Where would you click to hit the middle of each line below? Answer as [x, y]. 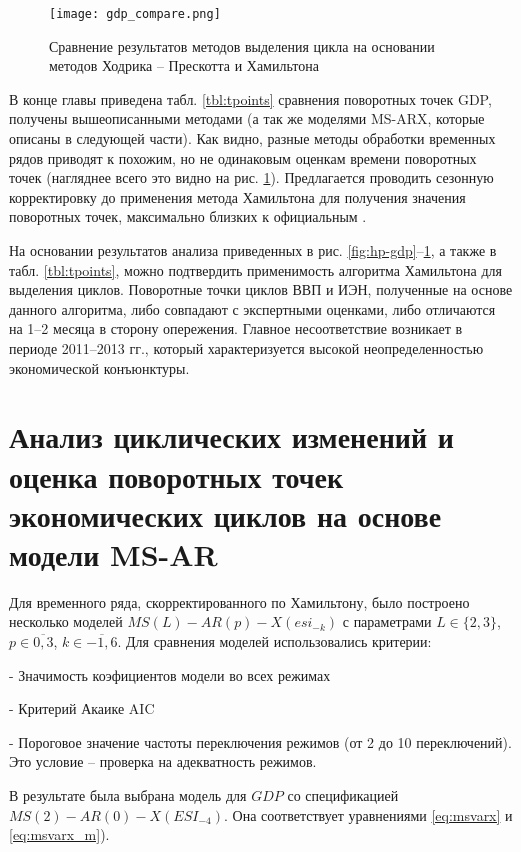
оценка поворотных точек [176, 475]
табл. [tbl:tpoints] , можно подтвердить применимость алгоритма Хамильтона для [256, 269]
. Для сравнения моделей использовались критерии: [274, 641]
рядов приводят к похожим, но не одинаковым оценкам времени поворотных [243, 157]
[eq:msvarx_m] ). [59, 834]
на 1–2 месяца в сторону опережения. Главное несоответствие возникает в [236, 328]
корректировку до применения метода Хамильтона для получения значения [237, 196]
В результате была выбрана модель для [128, 795]
